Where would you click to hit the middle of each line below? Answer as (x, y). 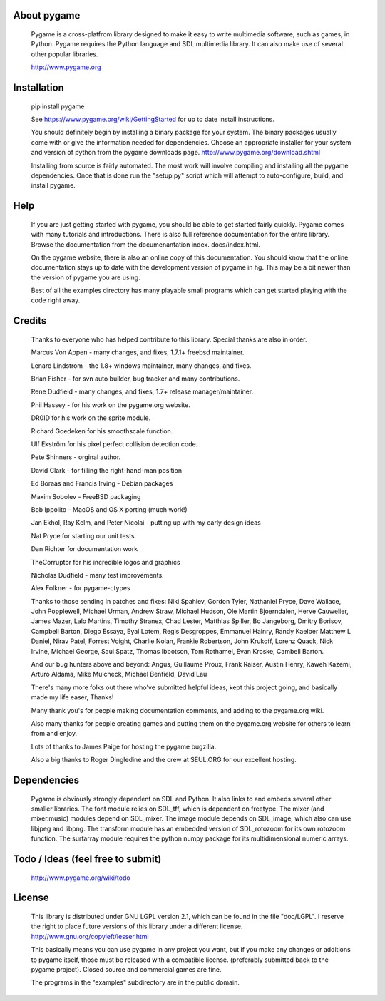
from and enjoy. (54, 734)
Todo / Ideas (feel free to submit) (87, 859)
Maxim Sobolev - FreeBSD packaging (86, 496)
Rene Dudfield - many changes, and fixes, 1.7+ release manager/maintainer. (142, 391)
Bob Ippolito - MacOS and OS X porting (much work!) (109, 509)
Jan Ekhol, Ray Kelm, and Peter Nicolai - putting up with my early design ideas (146, 523)
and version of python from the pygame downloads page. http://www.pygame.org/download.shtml (176, 153)
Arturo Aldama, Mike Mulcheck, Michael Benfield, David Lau (119, 674)
